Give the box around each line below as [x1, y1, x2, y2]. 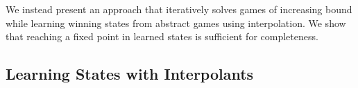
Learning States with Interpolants [6, 63, 254, 85]
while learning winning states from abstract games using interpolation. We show [6, 15, 346, 30]
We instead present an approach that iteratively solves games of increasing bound [6, 2, 352, 16]
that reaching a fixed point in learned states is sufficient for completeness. [6, 29, 318, 44]
